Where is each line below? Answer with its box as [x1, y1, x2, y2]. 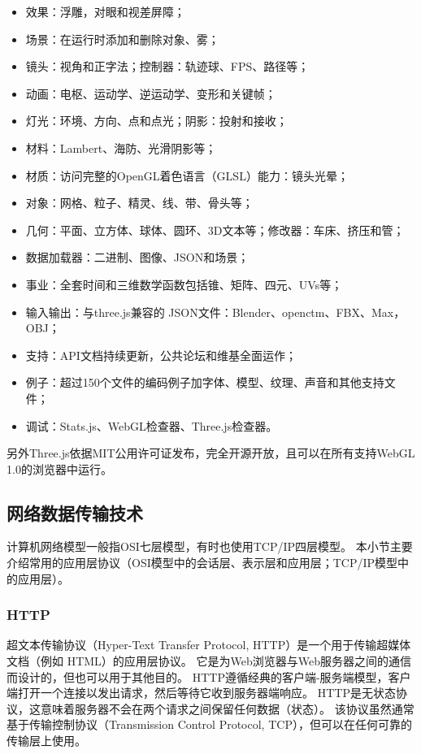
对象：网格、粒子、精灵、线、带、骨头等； [25, 194, 254, 211]
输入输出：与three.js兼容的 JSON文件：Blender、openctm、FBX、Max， [25, 303, 406, 320]
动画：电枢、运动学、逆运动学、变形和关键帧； [25, 84, 276, 102]
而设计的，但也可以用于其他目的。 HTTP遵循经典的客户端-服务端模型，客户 [7, 668, 411, 685]
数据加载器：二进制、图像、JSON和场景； [25, 249, 250, 266]
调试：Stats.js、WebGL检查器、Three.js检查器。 [25, 417, 278, 434]
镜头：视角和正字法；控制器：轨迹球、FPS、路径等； [25, 58, 310, 75]
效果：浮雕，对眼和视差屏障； [25, 3, 185, 19]
